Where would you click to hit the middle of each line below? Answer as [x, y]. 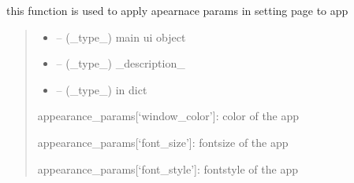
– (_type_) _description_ [121, 63]
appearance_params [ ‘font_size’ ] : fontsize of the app [163, 142]
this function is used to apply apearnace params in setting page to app [177, 10]
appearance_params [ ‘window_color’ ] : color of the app [168, 116]
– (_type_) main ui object [121, 37]
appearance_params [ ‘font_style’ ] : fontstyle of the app [168, 168]
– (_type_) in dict [102, 89]
